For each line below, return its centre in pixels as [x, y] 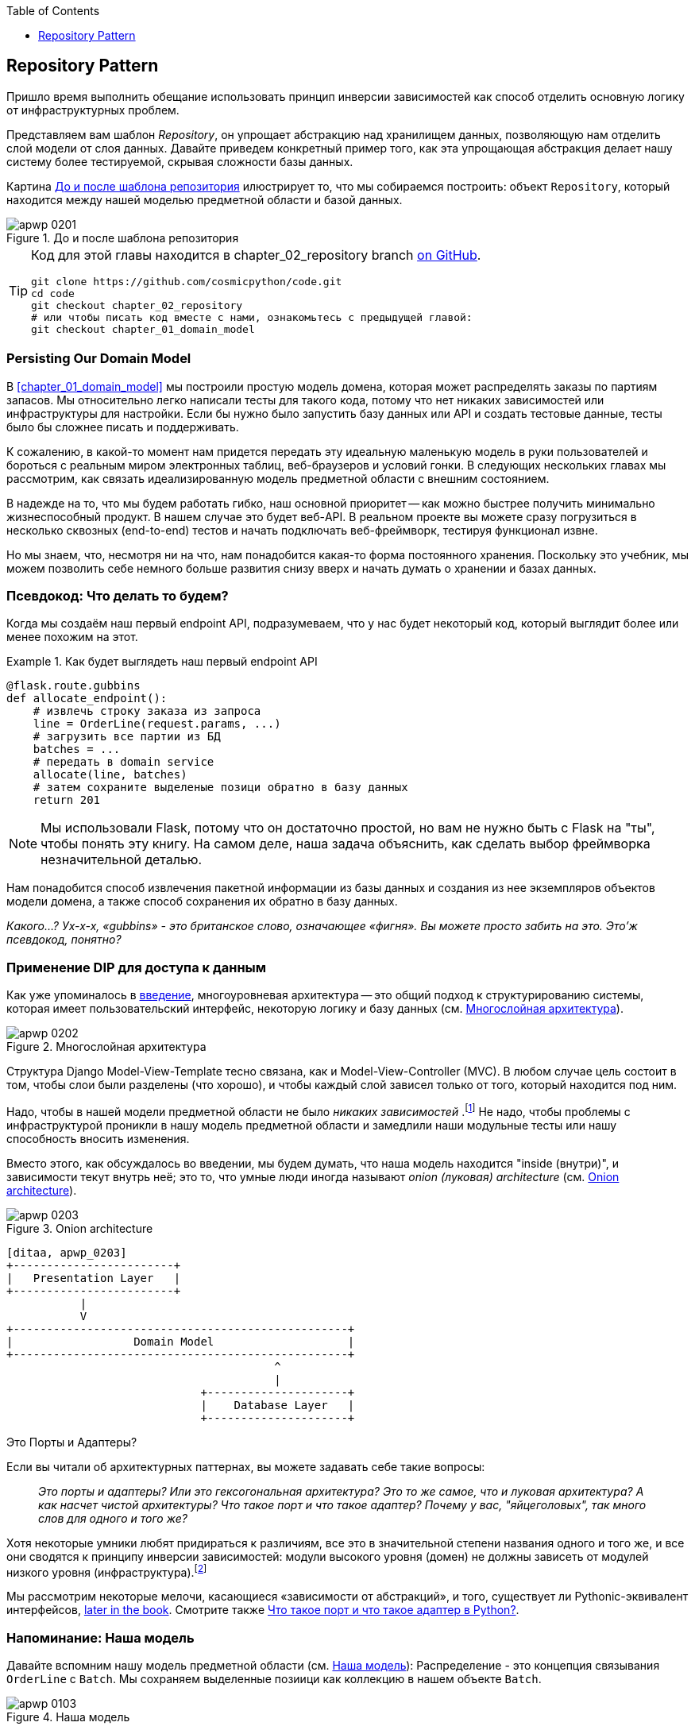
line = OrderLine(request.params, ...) [157, 724]
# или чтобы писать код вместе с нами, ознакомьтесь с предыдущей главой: [252, 317]
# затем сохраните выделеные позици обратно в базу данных [220, 788]
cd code [53, 293]
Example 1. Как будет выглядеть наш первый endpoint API [162, 662]
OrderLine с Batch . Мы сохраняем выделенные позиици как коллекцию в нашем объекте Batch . [274, 1679]
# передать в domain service [124, 762]
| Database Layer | [278, 1405]
